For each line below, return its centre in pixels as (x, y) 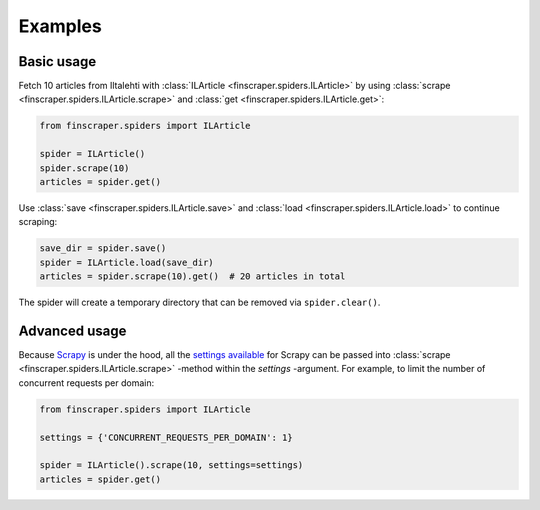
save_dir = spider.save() (103, 248)
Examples (60, 26)
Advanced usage (72, 330)
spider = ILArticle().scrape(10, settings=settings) (171, 465)
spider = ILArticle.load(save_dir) (126, 262)
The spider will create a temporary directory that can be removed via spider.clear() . (199, 302)
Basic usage (57, 61)
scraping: (38, 222)
